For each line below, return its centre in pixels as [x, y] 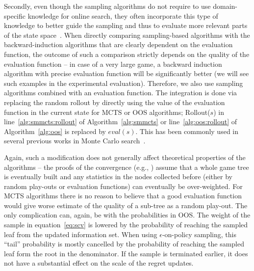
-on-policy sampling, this [199, 234]
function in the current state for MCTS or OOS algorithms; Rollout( [107, 112]
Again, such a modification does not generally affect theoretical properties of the [125, 157]
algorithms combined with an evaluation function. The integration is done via [121, 93]
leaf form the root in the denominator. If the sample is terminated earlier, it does [126, 253]
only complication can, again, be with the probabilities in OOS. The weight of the [127, 215]
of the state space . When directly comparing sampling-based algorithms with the [127, 35]
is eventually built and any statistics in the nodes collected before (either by [118, 176]
